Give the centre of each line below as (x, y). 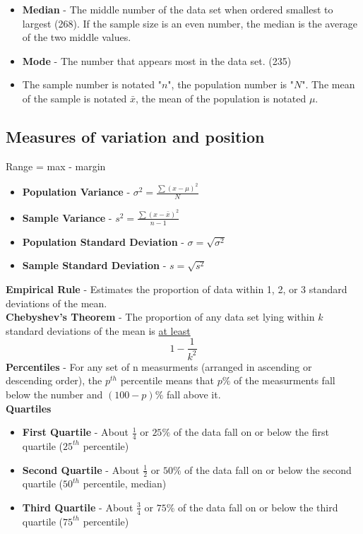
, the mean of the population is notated (221, 98)
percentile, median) (125, 483)
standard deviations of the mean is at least (98, 330)
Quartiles (29, 408)
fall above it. (194, 394)
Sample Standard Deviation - (94, 265)
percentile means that (167, 380)
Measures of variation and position (135, 136)
